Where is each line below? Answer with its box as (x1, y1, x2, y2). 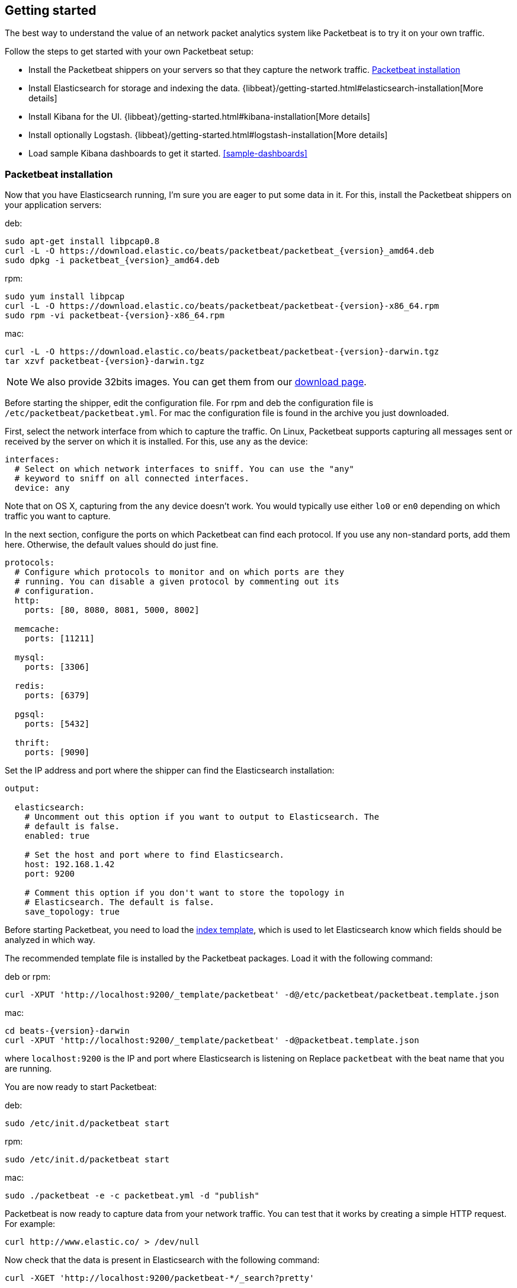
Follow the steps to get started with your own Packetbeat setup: (5, 46, 253, 57)
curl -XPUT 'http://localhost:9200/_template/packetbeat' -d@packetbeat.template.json (5, 1035, 419, 1046)
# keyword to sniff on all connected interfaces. (14, 474, 250, 484)
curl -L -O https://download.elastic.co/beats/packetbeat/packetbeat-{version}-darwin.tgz (5, 347, 439, 357)
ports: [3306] (24, 662, 90, 672)
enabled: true (24, 831, 90, 841)
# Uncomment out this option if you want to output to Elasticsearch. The (24, 812, 380, 822)
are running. (5, 1063, 52, 1074)
